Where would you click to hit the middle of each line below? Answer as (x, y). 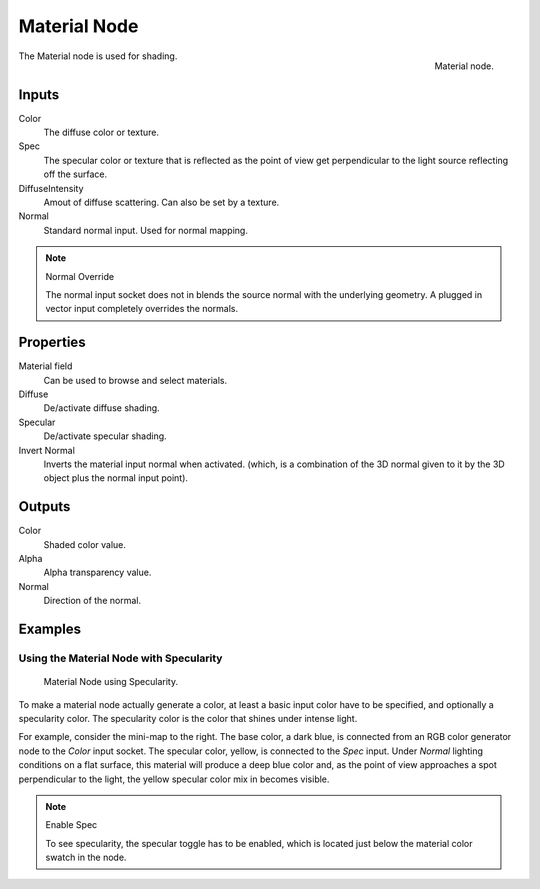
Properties (52, 342)
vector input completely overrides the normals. (142, 309)
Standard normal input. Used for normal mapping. (146, 230)
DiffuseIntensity (51, 188)
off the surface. (75, 174)
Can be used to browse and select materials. (135, 380)
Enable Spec (71, 825)
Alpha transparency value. (97, 572)
